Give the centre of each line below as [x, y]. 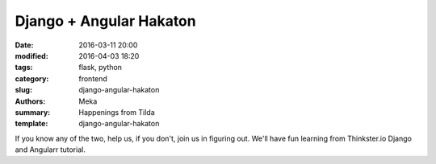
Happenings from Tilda [117, 112]
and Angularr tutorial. [50, 150]
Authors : [30, 101]
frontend [93, 78]
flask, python [101, 68]
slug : [23, 90]
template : [31, 124]
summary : [33, 112]
